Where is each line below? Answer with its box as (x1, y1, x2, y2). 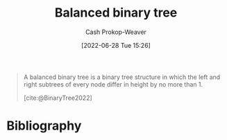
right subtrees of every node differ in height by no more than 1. (23, 80, 203, 88)
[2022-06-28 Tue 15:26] (81, 41, 151, 49)
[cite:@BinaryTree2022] (23, 94, 93, 102)
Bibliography (6, 118, 82, 134)
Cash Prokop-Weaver (85, 28, 147, 36)
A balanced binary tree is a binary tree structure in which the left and (23, 73, 221, 81)
